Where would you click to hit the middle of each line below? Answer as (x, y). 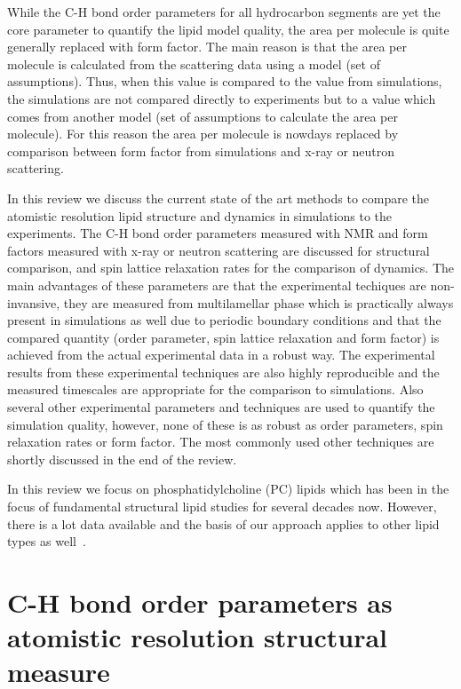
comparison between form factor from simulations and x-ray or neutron (201, 150)
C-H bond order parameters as (200, 602)
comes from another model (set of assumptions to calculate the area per (203, 116)
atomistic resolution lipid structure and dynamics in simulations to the (200, 215)
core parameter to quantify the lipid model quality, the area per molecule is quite (228, 29)
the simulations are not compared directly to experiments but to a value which (222, 98)
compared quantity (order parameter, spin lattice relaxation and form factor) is (223, 337)
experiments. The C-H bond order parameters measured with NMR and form (218, 233)
